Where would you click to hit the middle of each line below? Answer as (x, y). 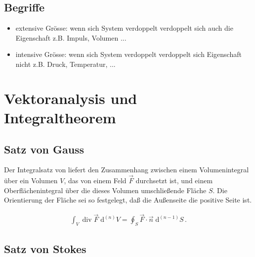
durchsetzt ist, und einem (174, 180)
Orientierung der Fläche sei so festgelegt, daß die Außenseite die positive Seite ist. (128, 200)
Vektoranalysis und (71, 98)
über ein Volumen (31, 180)
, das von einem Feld (95, 180)
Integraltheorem (60, 117)
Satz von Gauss (44, 149)
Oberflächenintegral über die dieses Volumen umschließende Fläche (105, 190)
